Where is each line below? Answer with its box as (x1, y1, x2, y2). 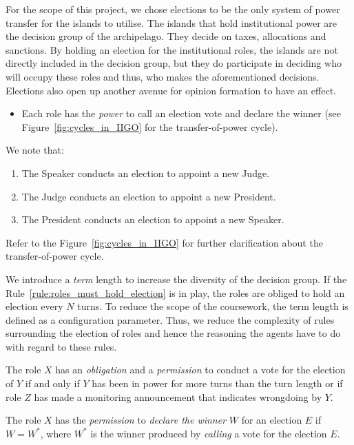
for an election (241, 413, 302, 427)
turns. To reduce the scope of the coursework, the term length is (77, 299, 348, 313)
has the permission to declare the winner (55, 413, 227, 427)
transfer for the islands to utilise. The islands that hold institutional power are (6, 15, 337, 30)
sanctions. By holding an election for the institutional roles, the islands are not (6, 42, 338, 56)
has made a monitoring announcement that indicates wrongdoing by (34, 389, 322, 404)
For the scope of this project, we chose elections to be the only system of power (6, 2, 340, 16)
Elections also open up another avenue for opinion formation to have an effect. (6, 83, 336, 97)
